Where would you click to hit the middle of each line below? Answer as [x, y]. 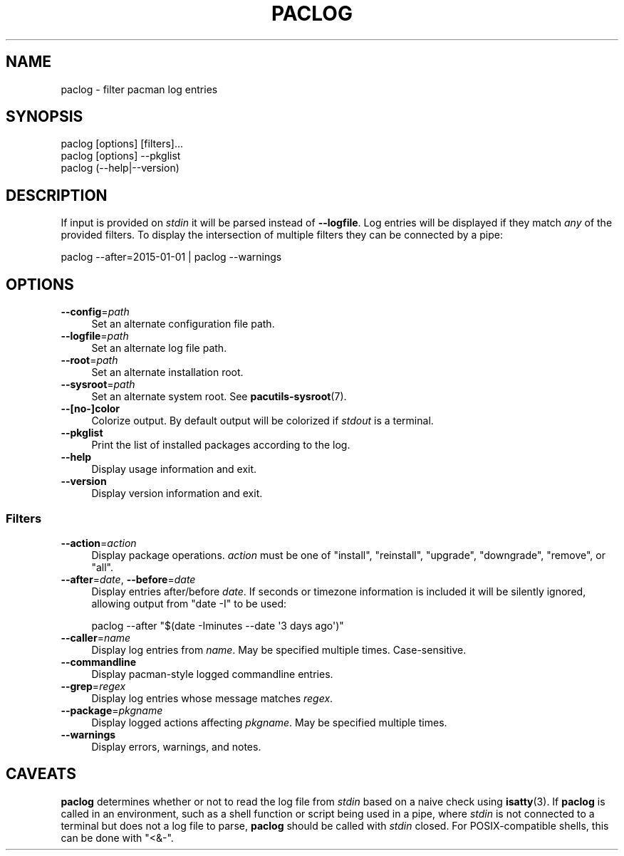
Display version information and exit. [177, 494]
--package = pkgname [112, 710]
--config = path [95, 312]
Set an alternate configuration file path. [183, 324]
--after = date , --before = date [128, 579]
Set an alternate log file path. [159, 348]
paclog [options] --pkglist [121, 156]
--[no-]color [90, 409]
